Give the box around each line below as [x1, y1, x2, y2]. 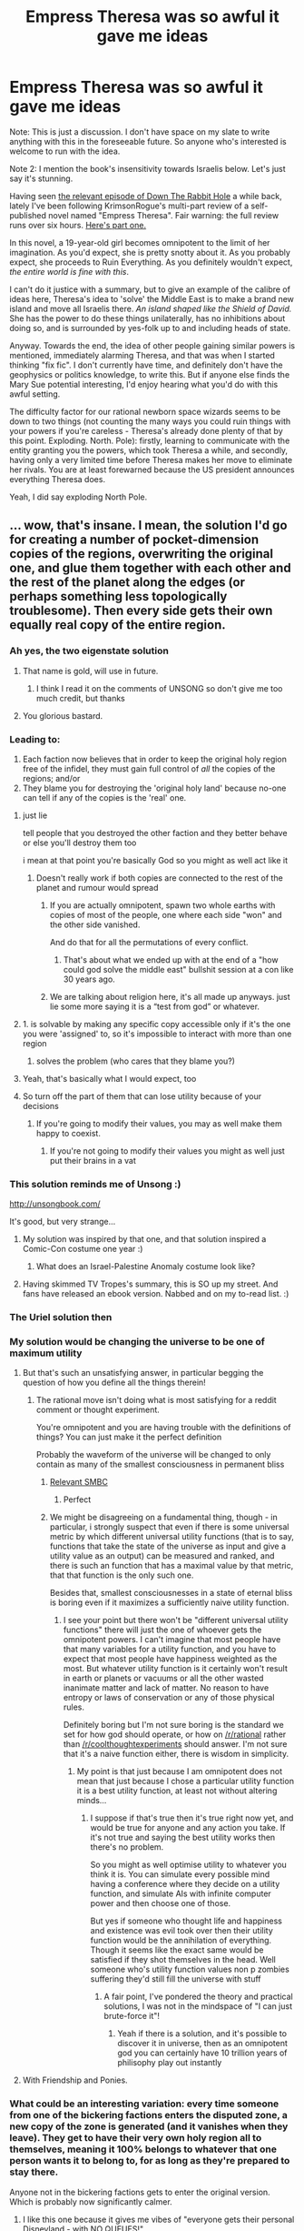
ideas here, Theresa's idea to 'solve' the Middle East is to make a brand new [9, 293, 295, 304]
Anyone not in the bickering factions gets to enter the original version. [9, 2186, 270, 2197]
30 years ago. [63, 974, 115, 984]
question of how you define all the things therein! [22, 1377, 206, 1388]
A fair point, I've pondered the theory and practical [103, 1991, 293, 2003]
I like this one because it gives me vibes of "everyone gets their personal [22, 2214, 295, 2225]
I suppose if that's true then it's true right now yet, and [90, 1812, 294, 1823]
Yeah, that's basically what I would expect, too [22, 1073, 197, 1084]
